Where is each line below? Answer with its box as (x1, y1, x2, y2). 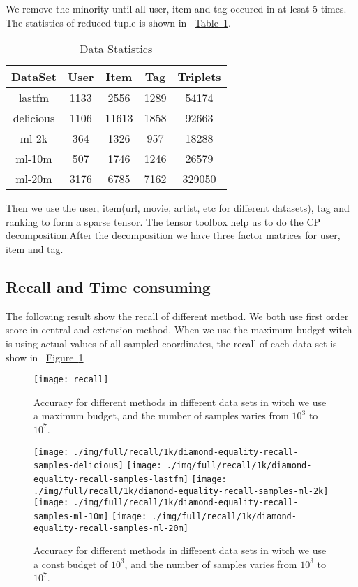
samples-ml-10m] (33, 511, 109, 521)
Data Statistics (80, 41, 153, 57)
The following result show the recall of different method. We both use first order (6, 308, 349, 323)
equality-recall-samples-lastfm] (33, 474, 188, 484)
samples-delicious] (33, 461, 124, 471)
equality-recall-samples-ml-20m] (33, 523, 188, 533)
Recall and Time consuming (6, 275, 211, 297)
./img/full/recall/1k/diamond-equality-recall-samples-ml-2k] (33, 486, 329, 496)
